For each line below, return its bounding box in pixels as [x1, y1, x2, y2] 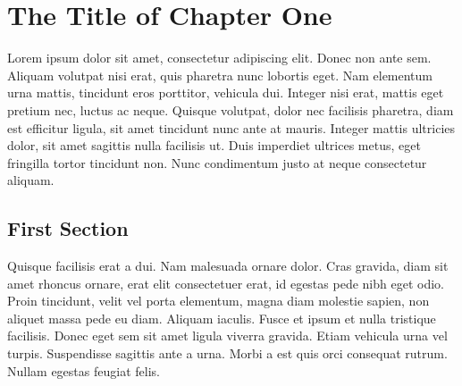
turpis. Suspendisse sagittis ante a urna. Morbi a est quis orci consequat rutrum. [7, 344, 448, 363]
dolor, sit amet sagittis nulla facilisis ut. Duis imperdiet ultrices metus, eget [7, 136, 421, 155]
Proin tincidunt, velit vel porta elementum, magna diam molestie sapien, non [7, 291, 430, 310]
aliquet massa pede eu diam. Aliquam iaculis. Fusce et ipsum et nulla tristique [7, 308, 436, 327]
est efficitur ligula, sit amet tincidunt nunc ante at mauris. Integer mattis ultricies [7, 118, 456, 137]
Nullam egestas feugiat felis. [7, 361, 160, 380]
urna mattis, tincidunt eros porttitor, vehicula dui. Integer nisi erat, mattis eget [7, 83, 444, 102]
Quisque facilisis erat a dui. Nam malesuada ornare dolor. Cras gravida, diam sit [7, 256, 449, 275]
